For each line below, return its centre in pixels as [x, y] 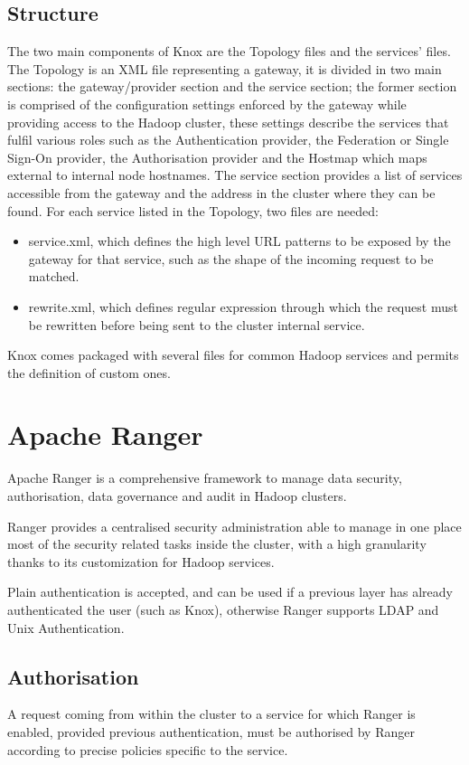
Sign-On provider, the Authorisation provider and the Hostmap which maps [217, 157]
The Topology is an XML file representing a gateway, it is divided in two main [225, 68]
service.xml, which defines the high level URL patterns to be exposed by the [239, 241]
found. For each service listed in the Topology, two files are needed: [193, 210]
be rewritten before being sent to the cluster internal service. [197, 324]
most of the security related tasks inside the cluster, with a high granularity [217, 544]
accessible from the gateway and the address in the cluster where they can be [221, 192]
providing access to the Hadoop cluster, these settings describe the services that [228, 122]
